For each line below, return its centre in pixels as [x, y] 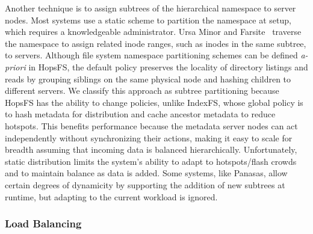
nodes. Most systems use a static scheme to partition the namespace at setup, [148, 20]
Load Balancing [43, 223]
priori [15, 66]
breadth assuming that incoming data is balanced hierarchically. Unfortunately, [151, 149]
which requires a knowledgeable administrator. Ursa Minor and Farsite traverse [153, 32]
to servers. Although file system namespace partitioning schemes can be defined [151, 55]
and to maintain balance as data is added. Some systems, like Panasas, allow [146, 173]
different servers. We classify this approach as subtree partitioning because [142, 91]
